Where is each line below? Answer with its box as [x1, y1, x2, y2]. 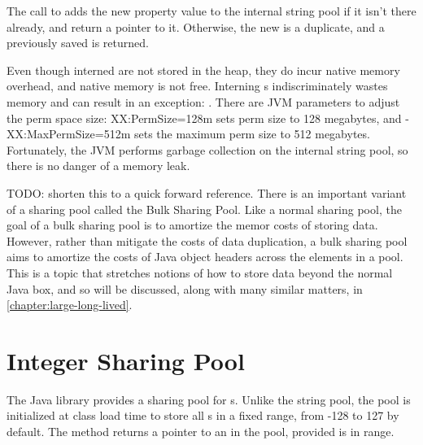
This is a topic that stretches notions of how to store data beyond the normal [7, 264, 393, 281]
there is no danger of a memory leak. [7, 157, 190, 174]
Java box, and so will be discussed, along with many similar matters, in [7, 280, 363, 297]
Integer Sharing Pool [7, 343, 245, 377]
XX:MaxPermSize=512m [7, 125, 131, 142]
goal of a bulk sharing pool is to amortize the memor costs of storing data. [7, 216, 378, 233]
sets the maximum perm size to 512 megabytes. [133, 125, 370, 142]
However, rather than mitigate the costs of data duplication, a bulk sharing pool [7, 232, 408, 249]
